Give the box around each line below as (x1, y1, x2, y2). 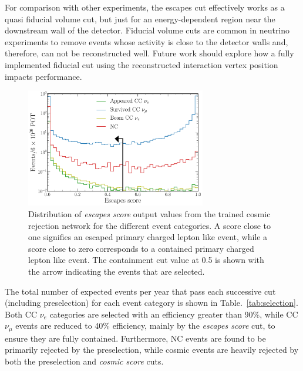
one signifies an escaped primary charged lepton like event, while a (28, 231, 268, 243)
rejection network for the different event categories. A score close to (28, 219, 271, 231)
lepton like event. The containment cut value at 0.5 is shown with (28, 254, 264, 266)
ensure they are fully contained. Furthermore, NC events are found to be (5, 332, 266, 344)
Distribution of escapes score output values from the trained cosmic (28, 207, 271, 220)
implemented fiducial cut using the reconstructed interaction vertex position (5, 58, 278, 70)
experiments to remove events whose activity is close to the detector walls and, (5, 35, 288, 48)
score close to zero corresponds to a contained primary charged (28, 242, 254, 254)
